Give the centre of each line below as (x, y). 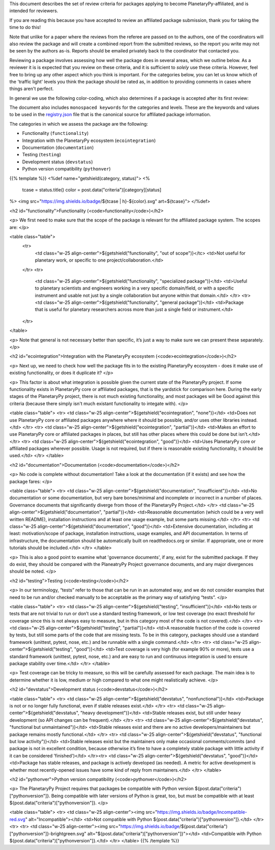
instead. (250, 420)
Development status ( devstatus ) (58, 162)
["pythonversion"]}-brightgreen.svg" (48, 833)
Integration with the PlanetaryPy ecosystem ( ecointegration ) (89, 140)
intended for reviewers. (34, 11)
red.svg (17, 819)
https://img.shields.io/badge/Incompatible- (202, 812)
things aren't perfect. (32, 89)
